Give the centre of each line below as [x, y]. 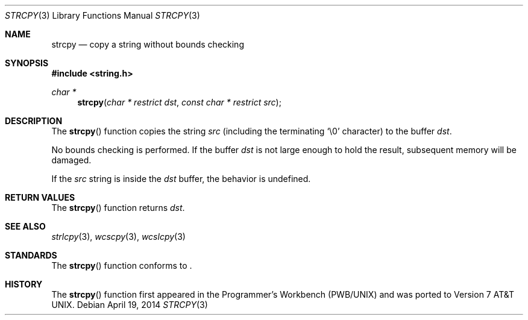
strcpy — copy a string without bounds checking [148, 44]
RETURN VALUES [40, 197]
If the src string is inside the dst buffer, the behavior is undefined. [181, 179]
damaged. [71, 160]
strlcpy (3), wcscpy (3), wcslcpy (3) [118, 237]
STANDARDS [31, 255]
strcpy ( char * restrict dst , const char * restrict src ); [179, 102]
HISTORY [24, 284]
